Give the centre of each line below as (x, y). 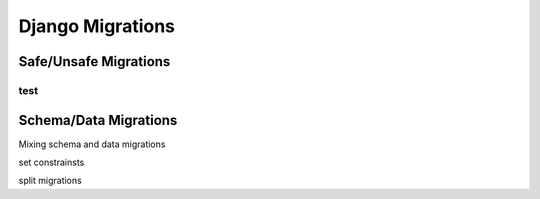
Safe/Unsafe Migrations (94, 61)
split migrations (50, 181)
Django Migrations (96, 26)
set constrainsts (51, 162)
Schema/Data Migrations (98, 120)
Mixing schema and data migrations (92, 144)
